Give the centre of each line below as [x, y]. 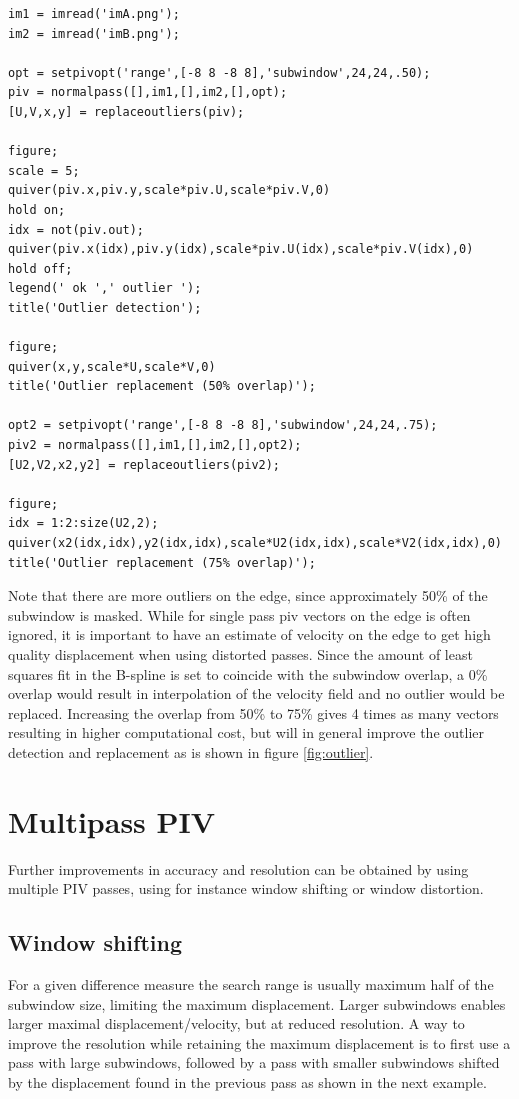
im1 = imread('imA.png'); [94, 14]
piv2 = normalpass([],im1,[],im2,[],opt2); [155, 445]
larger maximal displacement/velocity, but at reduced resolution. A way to [236, 1023]
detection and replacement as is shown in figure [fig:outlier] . [191, 751]
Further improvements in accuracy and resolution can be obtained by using [238, 868]
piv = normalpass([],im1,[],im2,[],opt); [148, 92]
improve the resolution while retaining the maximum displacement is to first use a [259, 1042]
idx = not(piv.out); [76, 229]
